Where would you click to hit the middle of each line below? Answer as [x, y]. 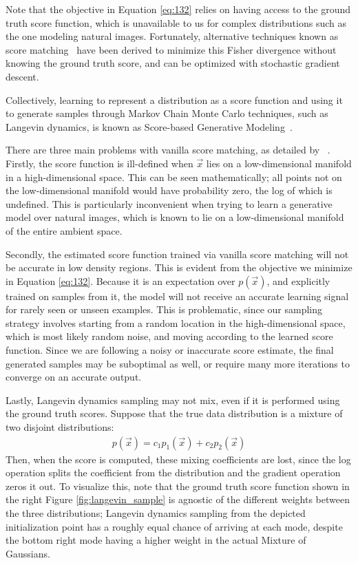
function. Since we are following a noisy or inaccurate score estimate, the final [170, 350]
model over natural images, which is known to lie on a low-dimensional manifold [175, 217]
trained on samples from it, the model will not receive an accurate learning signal [177, 296]
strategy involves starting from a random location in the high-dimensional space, [176, 322]
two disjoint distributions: [60, 427]
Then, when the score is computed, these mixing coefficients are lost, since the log [178, 459]
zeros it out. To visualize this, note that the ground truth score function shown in [178, 486]
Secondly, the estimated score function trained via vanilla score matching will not [177, 254]
